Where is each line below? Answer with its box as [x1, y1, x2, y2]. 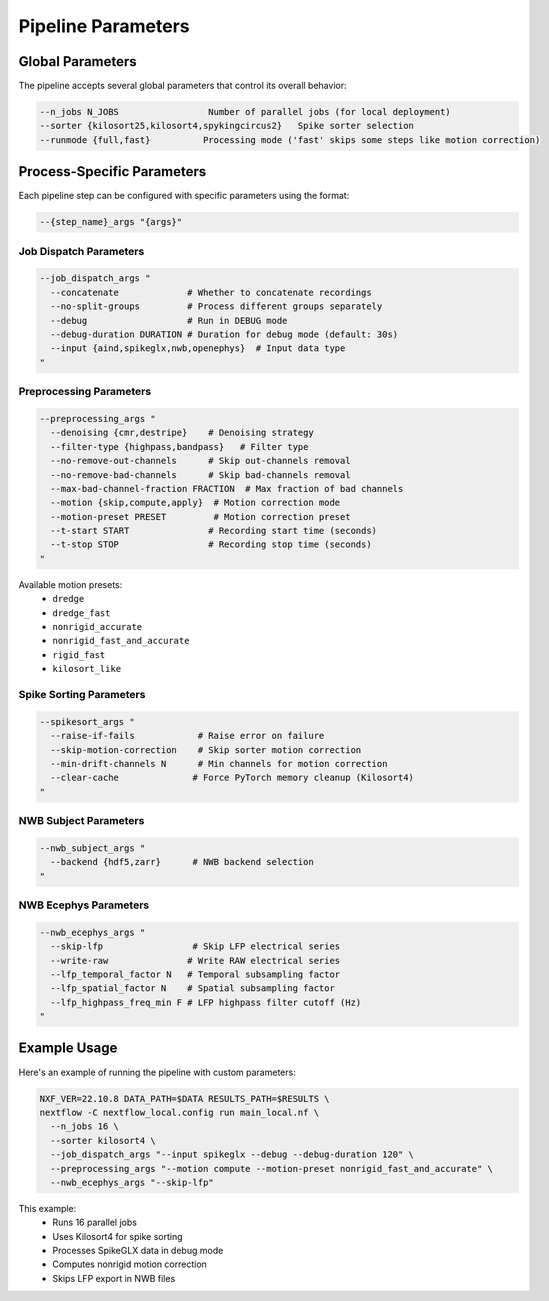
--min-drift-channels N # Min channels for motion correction [50, 758, 388, 769]
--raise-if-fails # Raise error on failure [50, 730, 325, 742]
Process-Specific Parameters [18, 163, 207, 180]
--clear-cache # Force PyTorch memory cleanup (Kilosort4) [50, 772, 415, 784]
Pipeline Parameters [18, 15, 190, 37]
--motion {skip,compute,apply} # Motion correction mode [50, 497, 341, 509]
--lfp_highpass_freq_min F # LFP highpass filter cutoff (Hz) [50, 996, 362, 1008]
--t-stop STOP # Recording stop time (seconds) [50, 539, 372, 550]
